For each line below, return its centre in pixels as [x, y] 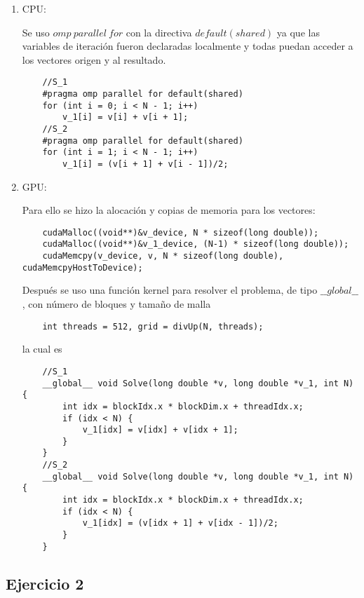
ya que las [298, 32]
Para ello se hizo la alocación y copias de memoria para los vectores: [169, 210]
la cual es [42, 349]
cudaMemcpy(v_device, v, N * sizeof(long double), [163, 256]
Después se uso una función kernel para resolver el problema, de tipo [170, 290]
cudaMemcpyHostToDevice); [82, 267]
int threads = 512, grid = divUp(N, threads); [153, 326]
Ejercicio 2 [45, 583]
